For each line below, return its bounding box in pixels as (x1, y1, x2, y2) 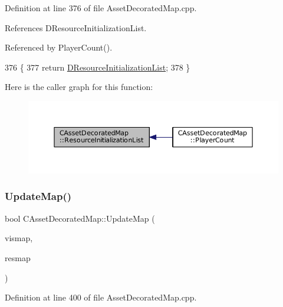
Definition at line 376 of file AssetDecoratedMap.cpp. (5, 2, 197, 14)
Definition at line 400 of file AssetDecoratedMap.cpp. (5, 291, 197, 303)
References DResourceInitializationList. (5, 21, 147, 34)
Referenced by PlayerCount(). (5, 41, 113, 54)
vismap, (5, 232, 33, 244)
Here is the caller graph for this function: (5, 81, 153, 93)
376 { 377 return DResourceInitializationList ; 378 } (5, 61, 190, 73)
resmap (5, 251, 31, 263)
